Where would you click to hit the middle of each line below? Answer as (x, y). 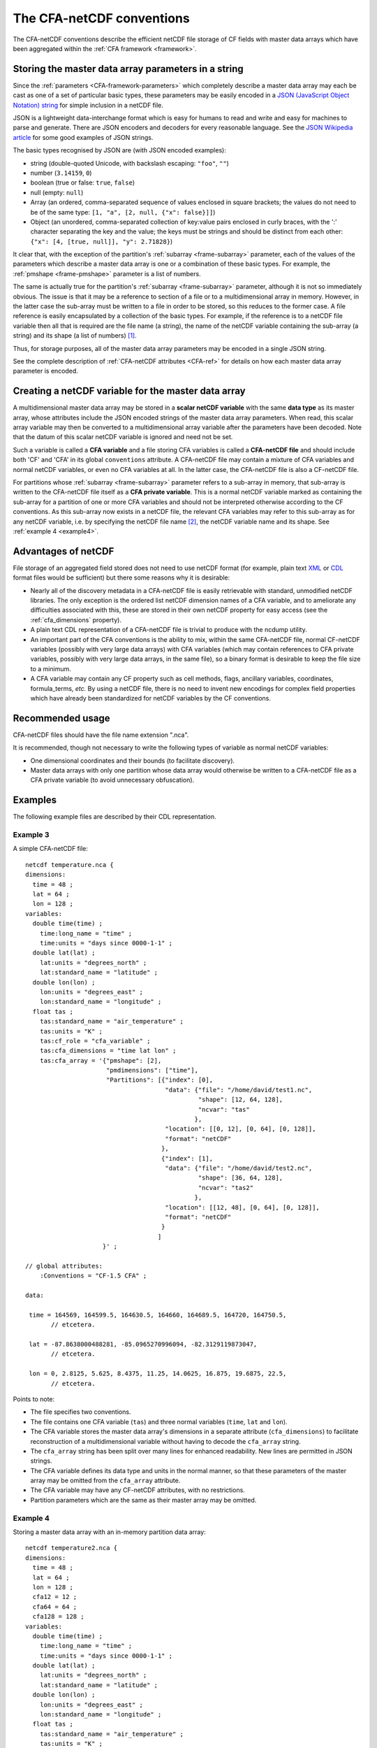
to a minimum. (51, 668)
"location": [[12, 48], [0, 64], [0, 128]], (243, 1207)
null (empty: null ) (57, 192)
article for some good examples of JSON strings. (83, 137)
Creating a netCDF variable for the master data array (129, 391)
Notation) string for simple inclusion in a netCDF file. (88, 105)
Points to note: (34, 1399)
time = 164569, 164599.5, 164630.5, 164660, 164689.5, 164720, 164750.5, (158, 1315)
